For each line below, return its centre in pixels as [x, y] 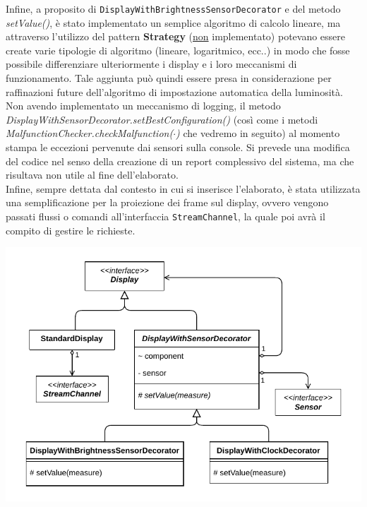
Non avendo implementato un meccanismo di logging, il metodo [143, 106]
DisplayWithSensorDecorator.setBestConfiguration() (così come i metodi [162, 119]
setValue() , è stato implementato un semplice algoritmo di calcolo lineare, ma [173, 22]
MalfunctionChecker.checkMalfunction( [90, 133]
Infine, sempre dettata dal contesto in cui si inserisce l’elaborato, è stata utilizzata [183, 188]
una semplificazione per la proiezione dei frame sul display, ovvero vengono [167, 202]
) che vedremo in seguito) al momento [258, 133]
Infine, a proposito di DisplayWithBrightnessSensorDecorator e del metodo [173, 8]
